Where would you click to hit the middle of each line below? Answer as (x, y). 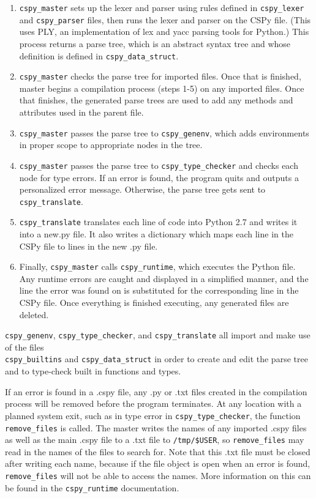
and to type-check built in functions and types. (93, 371)
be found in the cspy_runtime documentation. (92, 487)
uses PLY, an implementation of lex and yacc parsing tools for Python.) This (164, 32)
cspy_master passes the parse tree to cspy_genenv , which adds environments (164, 132)
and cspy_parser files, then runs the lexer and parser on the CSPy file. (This (165, 19)
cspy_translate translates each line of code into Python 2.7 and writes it (158, 222)
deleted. (34, 314)
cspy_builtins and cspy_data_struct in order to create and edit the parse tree (156, 359)
